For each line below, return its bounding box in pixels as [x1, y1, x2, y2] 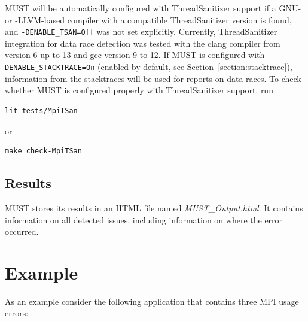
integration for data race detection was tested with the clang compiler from [5, 37, 280, 49]
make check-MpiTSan [5, 147, 82, 156]
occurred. [5, 225, 39, 238]
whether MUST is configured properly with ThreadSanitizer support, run [5, 84, 273, 96]
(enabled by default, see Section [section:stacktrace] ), [97, 60, 292, 73]
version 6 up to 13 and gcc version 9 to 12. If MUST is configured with [5, 49, 265, 61]
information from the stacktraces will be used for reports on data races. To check [5, 72, 301, 84]
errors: [5, 307, 29, 319]
